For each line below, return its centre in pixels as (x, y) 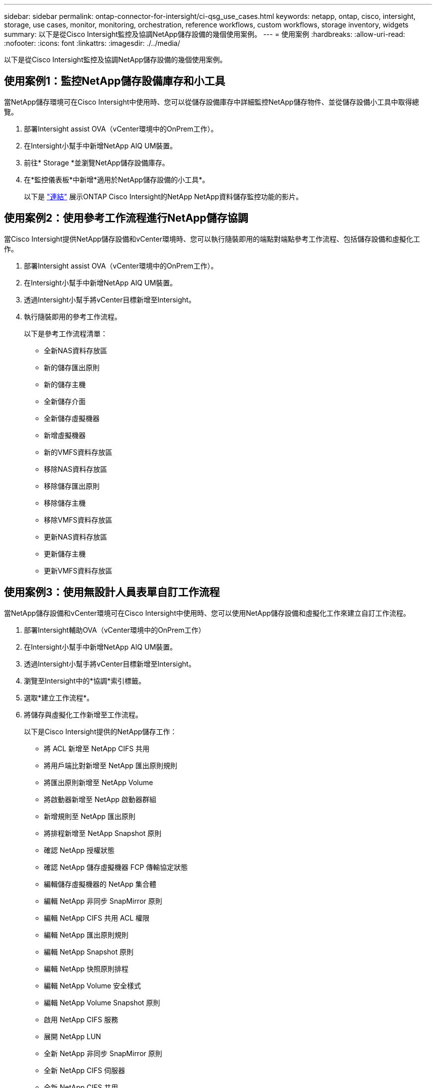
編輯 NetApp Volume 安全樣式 (93, 985)
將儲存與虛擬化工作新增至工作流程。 (83, 714)
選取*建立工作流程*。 (59, 697)
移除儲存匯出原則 (72, 486)
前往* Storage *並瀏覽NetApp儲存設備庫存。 (97, 162)
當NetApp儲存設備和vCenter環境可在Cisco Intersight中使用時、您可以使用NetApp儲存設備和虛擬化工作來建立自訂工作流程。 (207, 613)
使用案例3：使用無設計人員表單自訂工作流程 (112, 592)
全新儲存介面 (65, 401)
